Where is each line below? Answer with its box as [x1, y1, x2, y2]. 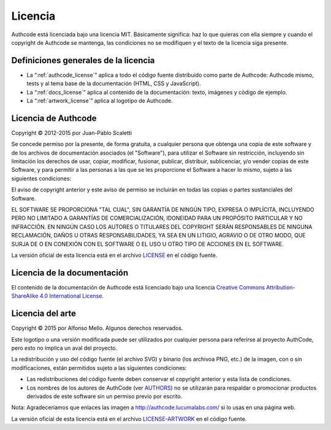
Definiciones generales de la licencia [11, 55, 155, 66]
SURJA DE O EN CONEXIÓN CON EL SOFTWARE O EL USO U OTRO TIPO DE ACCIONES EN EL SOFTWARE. [11, 240, 284, 248]
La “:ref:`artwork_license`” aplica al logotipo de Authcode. [26, 97, 173, 104]
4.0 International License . [39, 292, 104, 300]
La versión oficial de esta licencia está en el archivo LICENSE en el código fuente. [11, 251, 218, 259]
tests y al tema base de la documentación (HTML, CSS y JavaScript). [26, 80, 202, 87]
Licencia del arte [11, 309, 77, 319]
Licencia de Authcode [11, 113, 97, 123]
